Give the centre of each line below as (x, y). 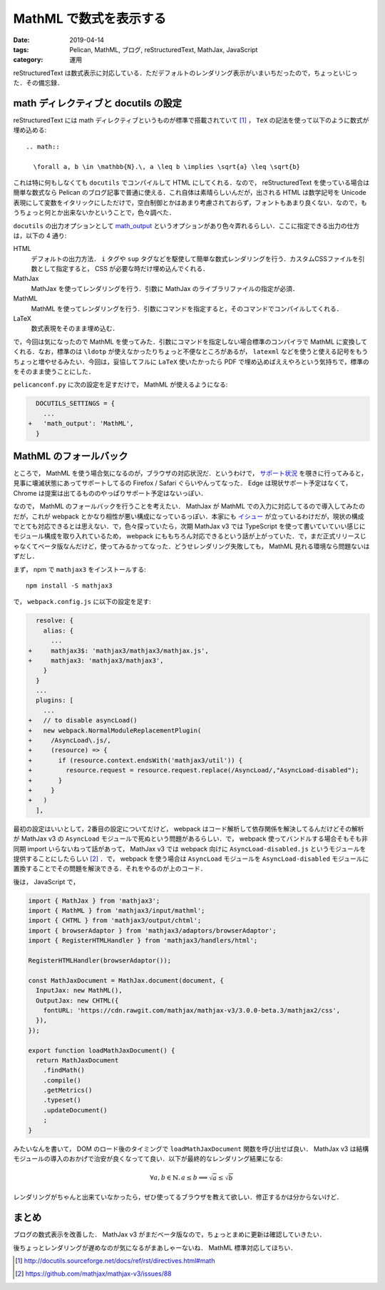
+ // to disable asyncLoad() (83, 721)
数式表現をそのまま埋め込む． (75, 329)
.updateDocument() (75, 1110)
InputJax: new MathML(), (79, 990)
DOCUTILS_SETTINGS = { (76, 404)
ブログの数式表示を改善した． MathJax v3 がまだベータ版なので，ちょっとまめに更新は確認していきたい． (169, 1234)
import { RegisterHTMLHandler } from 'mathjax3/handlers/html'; (143, 941)
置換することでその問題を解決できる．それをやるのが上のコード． (110, 869)
